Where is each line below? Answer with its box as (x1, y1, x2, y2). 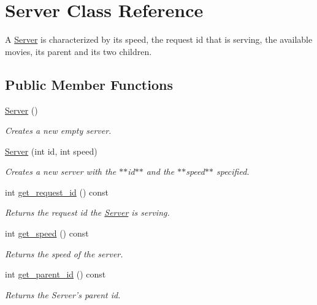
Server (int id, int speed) (5, 144, 97, 157)
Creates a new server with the (5, 165, 116, 178)
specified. (216, 165, 250, 178)
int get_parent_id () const (5, 268, 106, 281)
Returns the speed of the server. (5, 247, 123, 260)
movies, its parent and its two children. (5, 45, 152, 57)
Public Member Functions (5, 75, 173, 94)
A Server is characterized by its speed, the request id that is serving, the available (5, 33, 313, 46)
